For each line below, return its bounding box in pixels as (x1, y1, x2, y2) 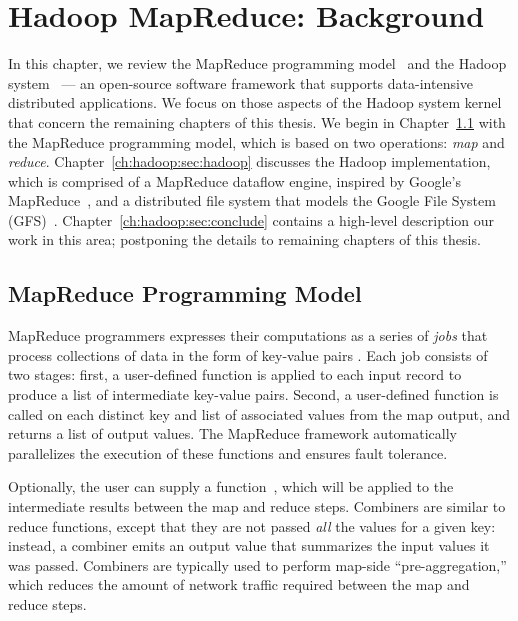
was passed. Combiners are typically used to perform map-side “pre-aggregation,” (8, 554, 507, 575)
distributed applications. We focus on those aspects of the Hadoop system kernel (8, 92, 502, 113)
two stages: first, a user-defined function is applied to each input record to (8, 364, 462, 385)
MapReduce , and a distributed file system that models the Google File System (8, 190, 496, 211)
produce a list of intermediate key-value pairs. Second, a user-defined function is (8, 384, 499, 405)
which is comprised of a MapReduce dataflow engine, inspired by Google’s (8, 170, 461, 191)
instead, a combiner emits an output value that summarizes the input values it (8, 535, 490, 556)
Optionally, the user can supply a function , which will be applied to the (8, 476, 454, 497)
